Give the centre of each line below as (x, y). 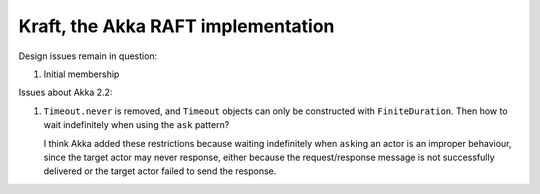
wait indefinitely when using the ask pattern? (136, 125)
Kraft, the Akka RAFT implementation (176, 26)
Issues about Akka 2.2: (65, 92)
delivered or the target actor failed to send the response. (160, 171)
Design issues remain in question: (88, 56)
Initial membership (81, 74)
